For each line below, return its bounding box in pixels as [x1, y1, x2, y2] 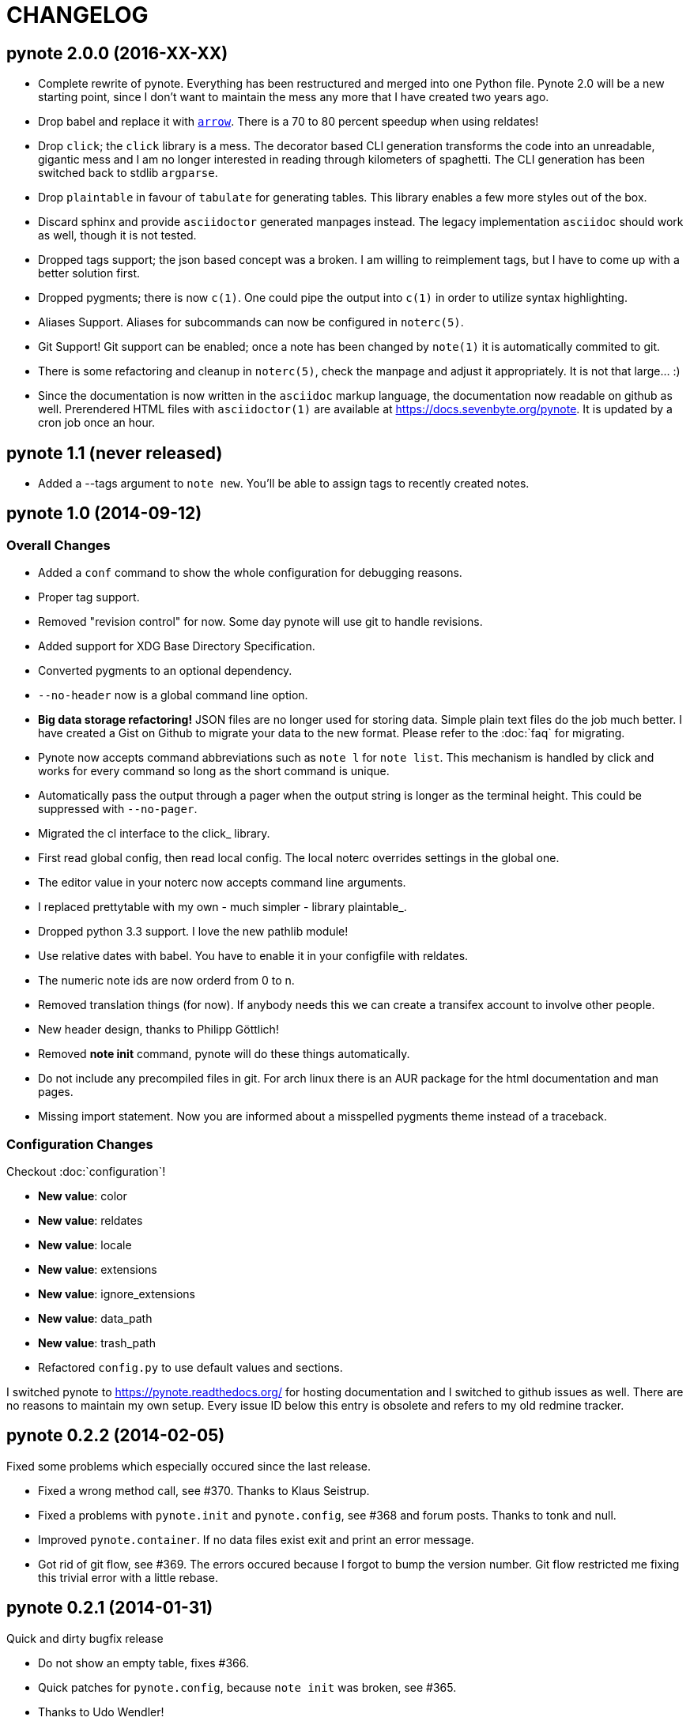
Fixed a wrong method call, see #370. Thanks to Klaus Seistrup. [38, 1483, 370, 1497]
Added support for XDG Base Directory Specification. [38, 639, 315, 653]
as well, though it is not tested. [38, 228, 197, 243]
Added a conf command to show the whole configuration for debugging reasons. [38, 566, 462, 580]
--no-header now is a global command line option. [38, 688, 308, 702]
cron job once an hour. [38, 416, 156, 430]
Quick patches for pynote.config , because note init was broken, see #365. [38, 1680, 457, 1694]
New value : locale [38, 1237, 132, 1252]
